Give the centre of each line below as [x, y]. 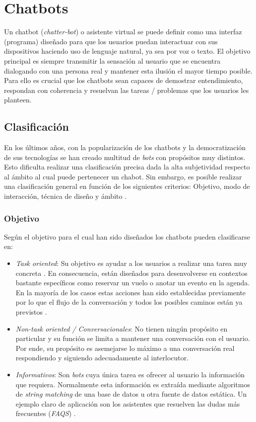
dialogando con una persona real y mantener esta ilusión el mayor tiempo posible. [128, 70]
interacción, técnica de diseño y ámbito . [65, 196]
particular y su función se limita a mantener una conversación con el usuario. [133, 338]
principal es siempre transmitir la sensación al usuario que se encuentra [112, 60]
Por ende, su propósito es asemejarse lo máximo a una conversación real [125, 348]
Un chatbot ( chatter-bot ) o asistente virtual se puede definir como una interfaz [123, 32]
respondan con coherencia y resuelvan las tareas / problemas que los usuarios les [127, 90]
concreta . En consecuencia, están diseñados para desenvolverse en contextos [131, 273]
